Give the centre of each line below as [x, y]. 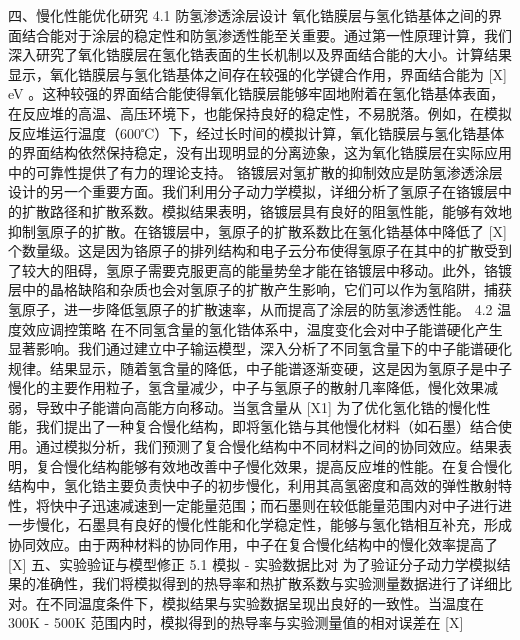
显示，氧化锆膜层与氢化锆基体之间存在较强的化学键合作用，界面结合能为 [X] [257, 73]
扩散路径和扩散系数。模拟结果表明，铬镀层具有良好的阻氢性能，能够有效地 [266, 210]
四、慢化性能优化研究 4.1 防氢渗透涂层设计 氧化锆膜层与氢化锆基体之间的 [248, 15]
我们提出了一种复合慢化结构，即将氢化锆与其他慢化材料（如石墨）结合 [266, 426]
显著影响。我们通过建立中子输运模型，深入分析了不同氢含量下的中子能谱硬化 [260, 348]
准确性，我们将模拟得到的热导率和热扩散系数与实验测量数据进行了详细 [266, 583]
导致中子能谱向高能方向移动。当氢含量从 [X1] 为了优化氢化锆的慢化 [256, 406]
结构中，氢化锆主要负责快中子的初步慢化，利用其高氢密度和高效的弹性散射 [253, 485]
